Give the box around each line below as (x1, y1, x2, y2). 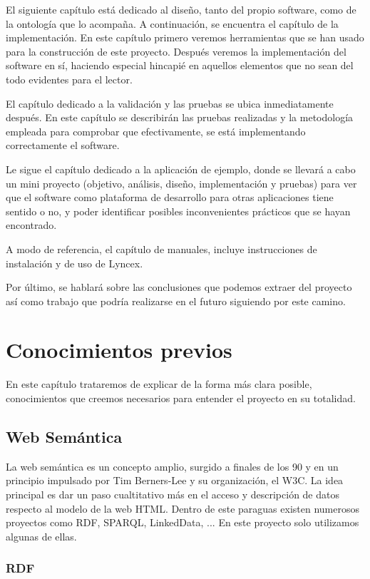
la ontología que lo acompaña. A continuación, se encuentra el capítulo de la (6, 16, 339, 31)
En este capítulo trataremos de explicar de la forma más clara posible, (6, 376, 312, 391)
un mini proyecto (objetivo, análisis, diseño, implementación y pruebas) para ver (6, 175, 357, 190)
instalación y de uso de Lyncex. (6, 255, 143, 270)
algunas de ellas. (6, 528, 77, 543)
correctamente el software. (6, 138, 120, 153)
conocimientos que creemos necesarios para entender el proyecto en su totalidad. (6, 391, 356, 405)
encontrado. (6, 217, 57, 232)
